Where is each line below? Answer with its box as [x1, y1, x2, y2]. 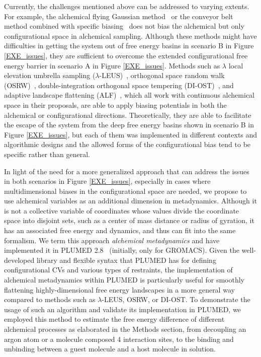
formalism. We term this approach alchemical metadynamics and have [4, 235, 220, 245]
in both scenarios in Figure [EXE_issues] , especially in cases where [4, 176, 211, 186]
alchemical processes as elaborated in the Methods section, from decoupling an [4, 324, 246, 334]
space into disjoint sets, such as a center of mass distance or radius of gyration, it [4, 215, 254, 226]
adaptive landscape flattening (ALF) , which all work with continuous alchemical [4, 90, 254, 100]
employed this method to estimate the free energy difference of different [4, 314, 225, 324]
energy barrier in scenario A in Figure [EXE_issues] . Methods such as [4, 60, 220, 70]
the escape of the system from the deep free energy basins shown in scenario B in [4, 119, 254, 130]
